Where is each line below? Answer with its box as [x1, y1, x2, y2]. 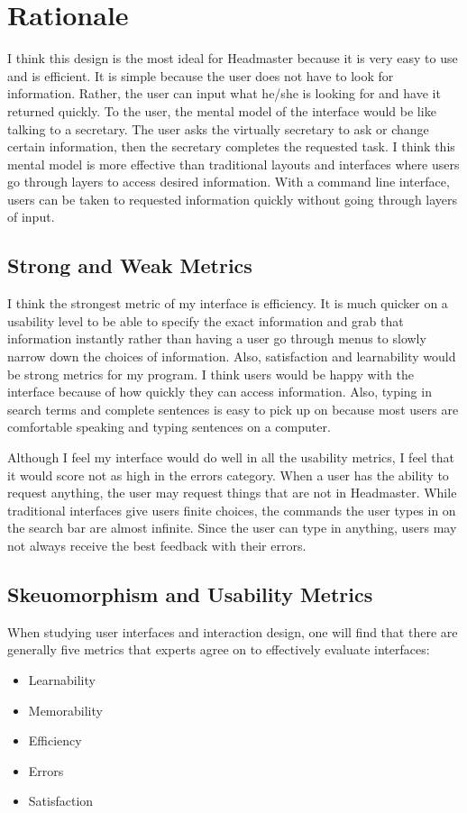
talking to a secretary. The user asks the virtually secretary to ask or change [7, 119, 429, 138]
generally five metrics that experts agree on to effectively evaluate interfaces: [7, 640, 430, 659]
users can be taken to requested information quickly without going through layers [7, 189, 458, 208]
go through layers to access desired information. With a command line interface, [7, 172, 450, 191]
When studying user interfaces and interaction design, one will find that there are [7, 622, 458, 641]
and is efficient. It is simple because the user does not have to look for [7, 66, 394, 85]
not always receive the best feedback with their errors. [7, 535, 307, 554]
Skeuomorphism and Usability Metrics [7, 580, 373, 607]
